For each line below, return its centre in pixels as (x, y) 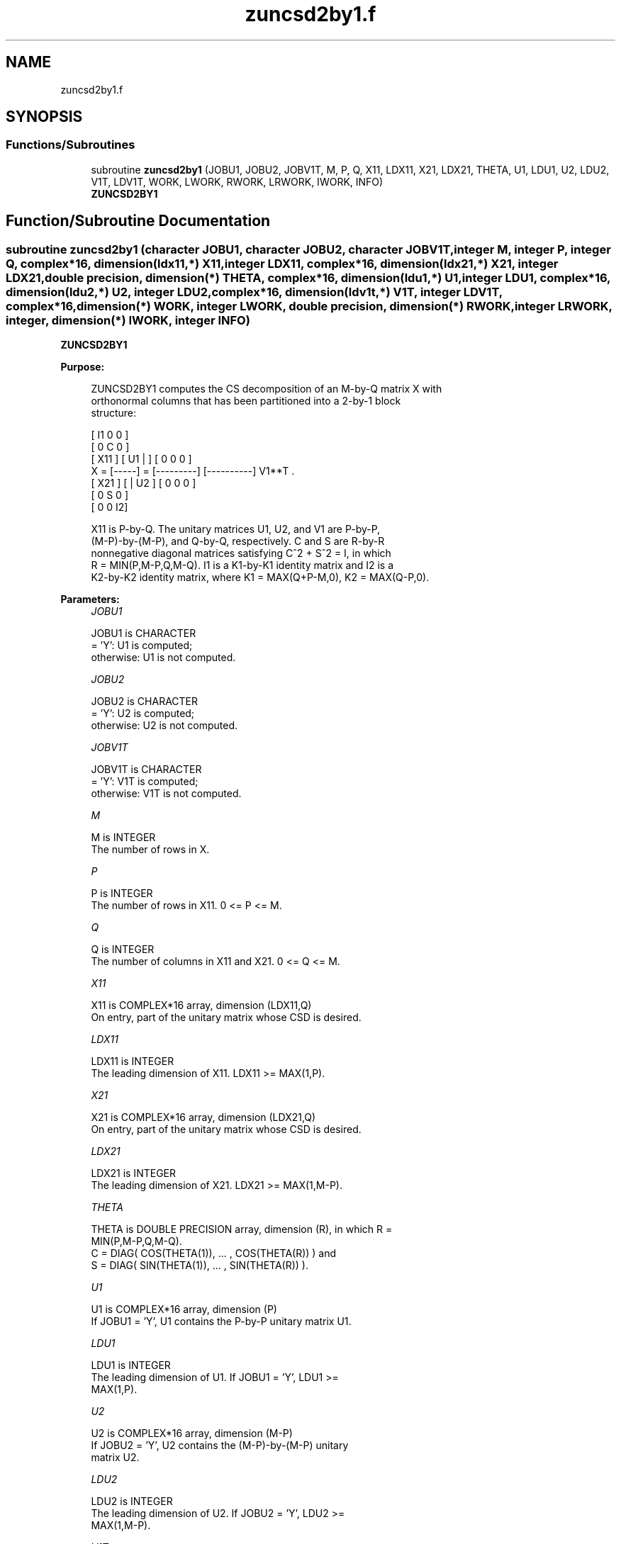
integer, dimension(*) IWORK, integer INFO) (128, 320)
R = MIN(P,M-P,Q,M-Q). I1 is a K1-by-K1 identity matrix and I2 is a (242, 565)
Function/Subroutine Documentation (138, 221)
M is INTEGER (123, 838)
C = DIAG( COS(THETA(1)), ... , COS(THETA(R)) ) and (214, 1253)
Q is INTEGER (123, 949)
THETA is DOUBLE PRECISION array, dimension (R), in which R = (242, 1229)
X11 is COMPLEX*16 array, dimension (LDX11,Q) (201, 1005)
